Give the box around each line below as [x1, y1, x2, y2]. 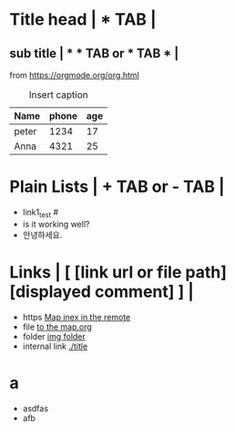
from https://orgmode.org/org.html [9, 69, 139, 80]
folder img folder [22, 331, 87, 342]
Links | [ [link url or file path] [9, 261, 228, 282]
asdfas [22, 403, 48, 414]
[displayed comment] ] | [9, 281, 194, 301]
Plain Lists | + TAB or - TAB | [9, 176, 225, 197]
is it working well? [22, 218, 90, 229]
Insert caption [28, 89, 88, 100]
